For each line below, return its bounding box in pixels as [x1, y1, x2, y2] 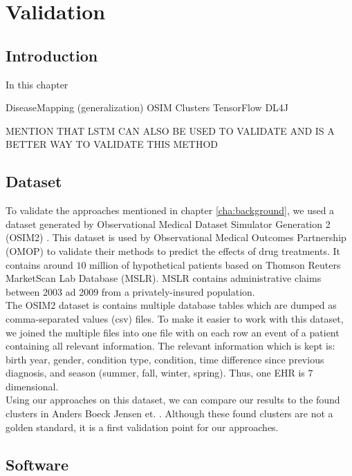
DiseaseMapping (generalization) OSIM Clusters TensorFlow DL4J [6, 100, 289, 115]
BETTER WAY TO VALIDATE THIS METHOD [6, 137, 219, 151]
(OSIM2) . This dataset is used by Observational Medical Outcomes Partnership [6, 230, 346, 245]
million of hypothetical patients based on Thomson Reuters [89, 257, 341, 272]
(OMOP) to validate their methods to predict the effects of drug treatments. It [6, 243, 340, 258]
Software [6, 453, 69, 475]
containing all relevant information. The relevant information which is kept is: [6, 339, 335, 353]
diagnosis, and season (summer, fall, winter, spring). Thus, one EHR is [6, 365, 305, 380]
